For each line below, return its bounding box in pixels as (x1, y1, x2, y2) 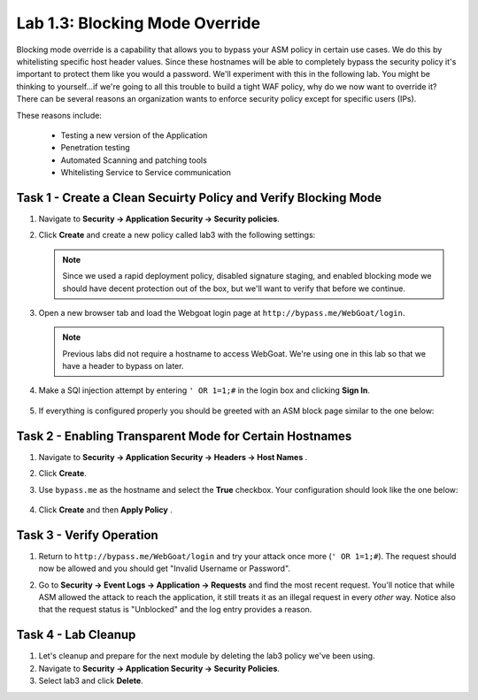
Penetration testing (60, 142, 130, 153)
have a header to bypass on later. (62, 361, 184, 372)
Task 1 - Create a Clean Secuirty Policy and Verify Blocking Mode (16, 190, 382, 205)
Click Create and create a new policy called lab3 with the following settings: (38, 230, 316, 241)
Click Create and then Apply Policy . (38, 504, 173, 515)
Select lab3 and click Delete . (38, 675, 143, 686)
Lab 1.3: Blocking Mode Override (16, 13, 261, 33)
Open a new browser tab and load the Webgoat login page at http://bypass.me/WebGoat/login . (38, 307, 405, 318)
